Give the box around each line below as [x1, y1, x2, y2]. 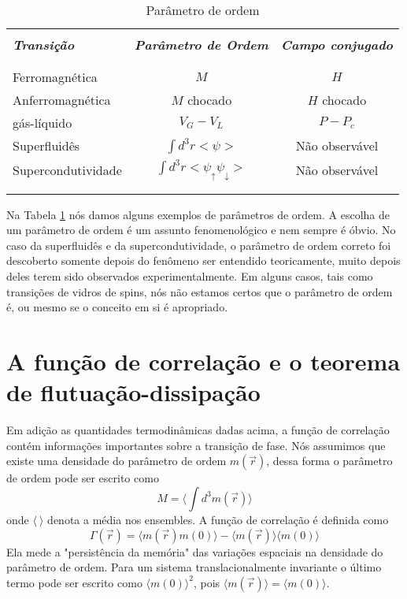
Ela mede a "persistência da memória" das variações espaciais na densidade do [6, 543, 383, 560]
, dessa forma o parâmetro [266, 452, 393, 469]
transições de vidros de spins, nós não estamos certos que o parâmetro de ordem [6, 283, 393, 299]
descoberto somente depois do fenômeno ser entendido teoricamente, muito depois [6, 252, 401, 269]
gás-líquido [13, 113, 72, 132]
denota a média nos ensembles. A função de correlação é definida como [47, 511, 389, 527]
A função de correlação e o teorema [6, 345, 401, 378]
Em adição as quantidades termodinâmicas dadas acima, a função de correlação [6, 422, 390, 438]
